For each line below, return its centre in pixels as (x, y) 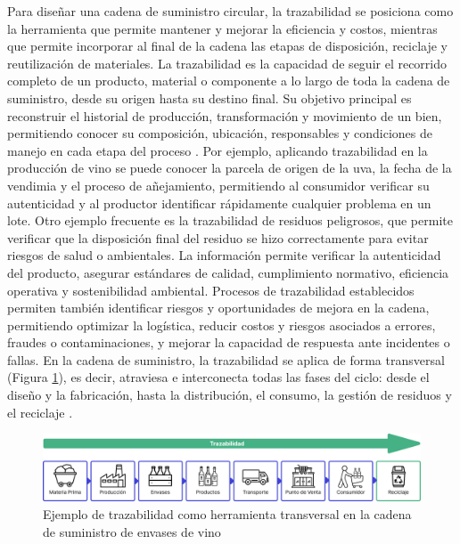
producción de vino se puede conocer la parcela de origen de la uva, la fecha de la (230, 168)
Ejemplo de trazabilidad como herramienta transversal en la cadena (227, 514)
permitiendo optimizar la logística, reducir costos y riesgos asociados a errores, (222, 325)
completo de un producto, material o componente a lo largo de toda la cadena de (229, 81)
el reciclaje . (40, 412)
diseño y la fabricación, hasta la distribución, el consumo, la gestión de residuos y (230, 395)
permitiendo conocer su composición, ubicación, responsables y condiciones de (220, 133)
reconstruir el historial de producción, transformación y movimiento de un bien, (225, 115)
